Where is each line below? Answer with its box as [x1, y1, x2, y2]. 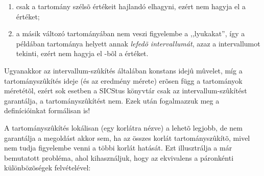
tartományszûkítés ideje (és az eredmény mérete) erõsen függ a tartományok [4, 75, 243, 86]
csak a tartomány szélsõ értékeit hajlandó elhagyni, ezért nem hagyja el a [16, 1, 246, 11]
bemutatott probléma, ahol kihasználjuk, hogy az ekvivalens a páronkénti [4, 152, 234, 163]
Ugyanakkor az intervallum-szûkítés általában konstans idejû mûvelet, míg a [4, 65, 243, 76]
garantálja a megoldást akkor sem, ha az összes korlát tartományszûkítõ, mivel [4, 132, 250, 143]
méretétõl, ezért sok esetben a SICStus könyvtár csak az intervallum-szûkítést [4, 85, 247, 96]
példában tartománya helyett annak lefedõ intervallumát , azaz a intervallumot [16, 38, 260, 48]
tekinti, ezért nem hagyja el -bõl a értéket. [16, 48, 149, 59]
